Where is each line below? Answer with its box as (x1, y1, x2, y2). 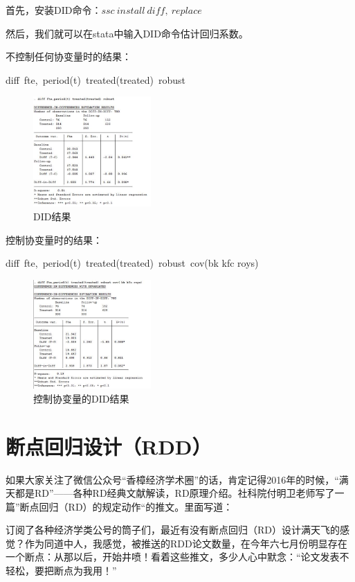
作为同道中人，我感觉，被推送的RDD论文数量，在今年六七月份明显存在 (24, 536, 347, 550)
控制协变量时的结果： (6, 232, 102, 247)
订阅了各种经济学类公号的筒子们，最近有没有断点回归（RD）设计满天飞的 (6, 522, 340, 537)
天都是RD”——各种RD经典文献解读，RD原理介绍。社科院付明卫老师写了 (6, 486, 335, 500)
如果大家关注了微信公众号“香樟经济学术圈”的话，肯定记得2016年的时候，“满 (6, 472, 349, 486)
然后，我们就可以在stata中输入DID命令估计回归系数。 (6, 26, 248, 40)
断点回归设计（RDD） (6, 432, 212, 460)
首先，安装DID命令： (6, 3, 102, 17)
